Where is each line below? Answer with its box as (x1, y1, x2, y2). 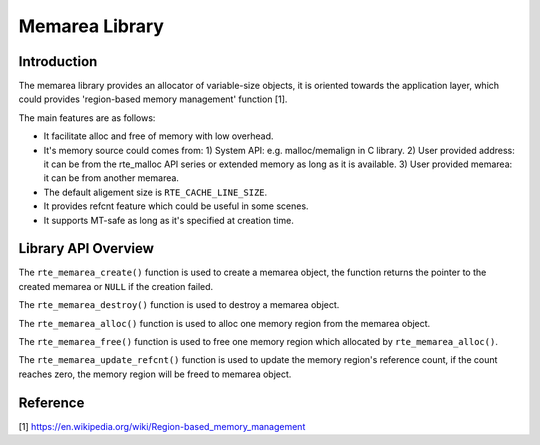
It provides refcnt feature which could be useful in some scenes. (43, 200, 309, 212)
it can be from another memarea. (43, 172, 180, 184)
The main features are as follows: (18, 111, 156, 124)
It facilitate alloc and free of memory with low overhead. (43, 130, 274, 142)
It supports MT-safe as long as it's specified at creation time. (43, 214, 294, 226)
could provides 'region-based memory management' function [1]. (18, 93, 288, 105)
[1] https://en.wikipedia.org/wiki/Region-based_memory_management (18, 420, 306, 432)
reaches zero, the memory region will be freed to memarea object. (18, 368, 292, 380)
